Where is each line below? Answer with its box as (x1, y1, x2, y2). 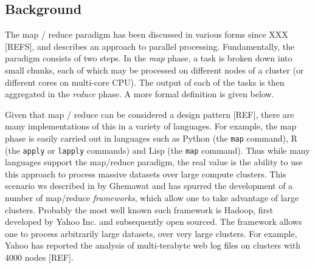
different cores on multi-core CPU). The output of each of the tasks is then (5, 75, 285, 88)
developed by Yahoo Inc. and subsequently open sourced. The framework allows (5, 215, 302, 228)
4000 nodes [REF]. (5, 251, 74, 264)
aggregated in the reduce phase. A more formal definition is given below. (5, 88, 274, 100)
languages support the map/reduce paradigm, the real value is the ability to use (5, 156, 303, 168)
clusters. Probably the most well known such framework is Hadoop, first (5, 203, 274, 216)
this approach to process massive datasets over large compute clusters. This (5, 167, 286, 180)
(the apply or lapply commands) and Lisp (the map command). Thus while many (5, 143, 310, 156)
